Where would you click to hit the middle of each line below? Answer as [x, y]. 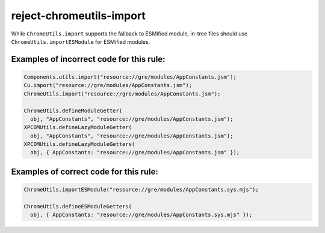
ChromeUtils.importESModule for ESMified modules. [81, 41]
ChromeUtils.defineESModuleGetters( [78, 206]
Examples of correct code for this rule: [85, 171]
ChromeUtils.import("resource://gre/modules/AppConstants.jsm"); [122, 94]
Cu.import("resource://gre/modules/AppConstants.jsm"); [108, 85]
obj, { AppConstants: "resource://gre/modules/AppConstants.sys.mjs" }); [141, 215]
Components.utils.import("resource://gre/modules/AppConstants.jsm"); [130, 77]
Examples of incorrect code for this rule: [88, 59]
